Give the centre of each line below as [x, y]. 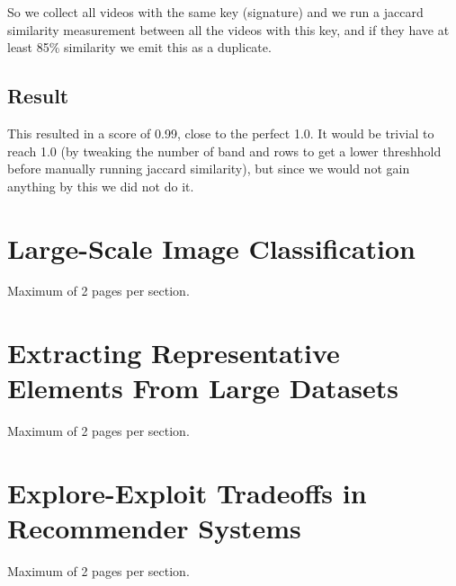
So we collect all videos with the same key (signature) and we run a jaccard [215, 12]
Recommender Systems [154, 528]
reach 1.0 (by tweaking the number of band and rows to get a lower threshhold [224, 151]
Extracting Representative [174, 353]
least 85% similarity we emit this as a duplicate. [139, 47]
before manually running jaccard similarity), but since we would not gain [209, 169]
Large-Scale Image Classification [211, 248]
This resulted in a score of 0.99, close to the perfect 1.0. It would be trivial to [221, 133]
